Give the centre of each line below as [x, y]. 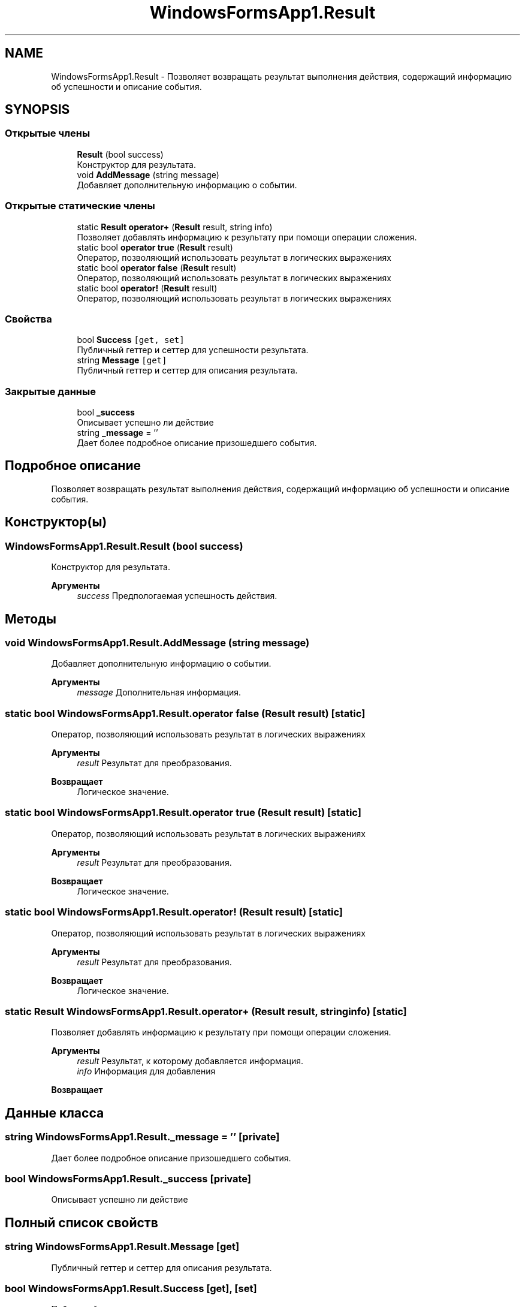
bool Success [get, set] [131, 340]
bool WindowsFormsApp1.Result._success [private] [128, 1178]
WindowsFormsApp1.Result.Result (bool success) [124, 546]
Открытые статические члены [80, 206]
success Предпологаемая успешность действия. [177, 596]
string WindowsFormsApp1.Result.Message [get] [122, 1247]
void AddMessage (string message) [148, 174]
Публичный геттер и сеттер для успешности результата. [193, 350]
